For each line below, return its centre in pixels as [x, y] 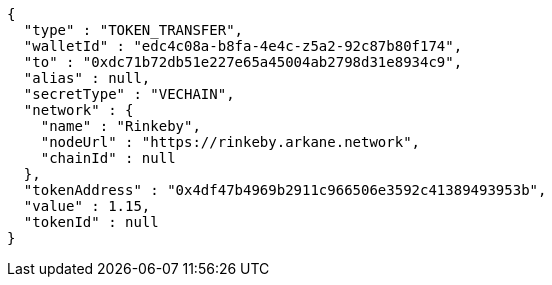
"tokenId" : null [91, 222]
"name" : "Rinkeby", [120, 126]
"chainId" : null [108, 158]
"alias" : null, [87, 78]
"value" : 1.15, [87, 206]
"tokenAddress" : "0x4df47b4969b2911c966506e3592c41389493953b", [285, 190]
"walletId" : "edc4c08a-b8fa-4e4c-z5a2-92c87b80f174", [243, 46]
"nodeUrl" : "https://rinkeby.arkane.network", [230, 142]
